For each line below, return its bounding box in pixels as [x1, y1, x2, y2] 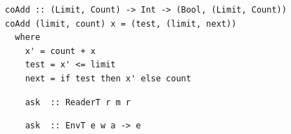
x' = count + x [25, 46, 96, 56]
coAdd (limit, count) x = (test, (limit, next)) [5, 18, 237, 29]
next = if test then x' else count [25, 73, 191, 83]
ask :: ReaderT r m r [25, 97, 131, 107]
